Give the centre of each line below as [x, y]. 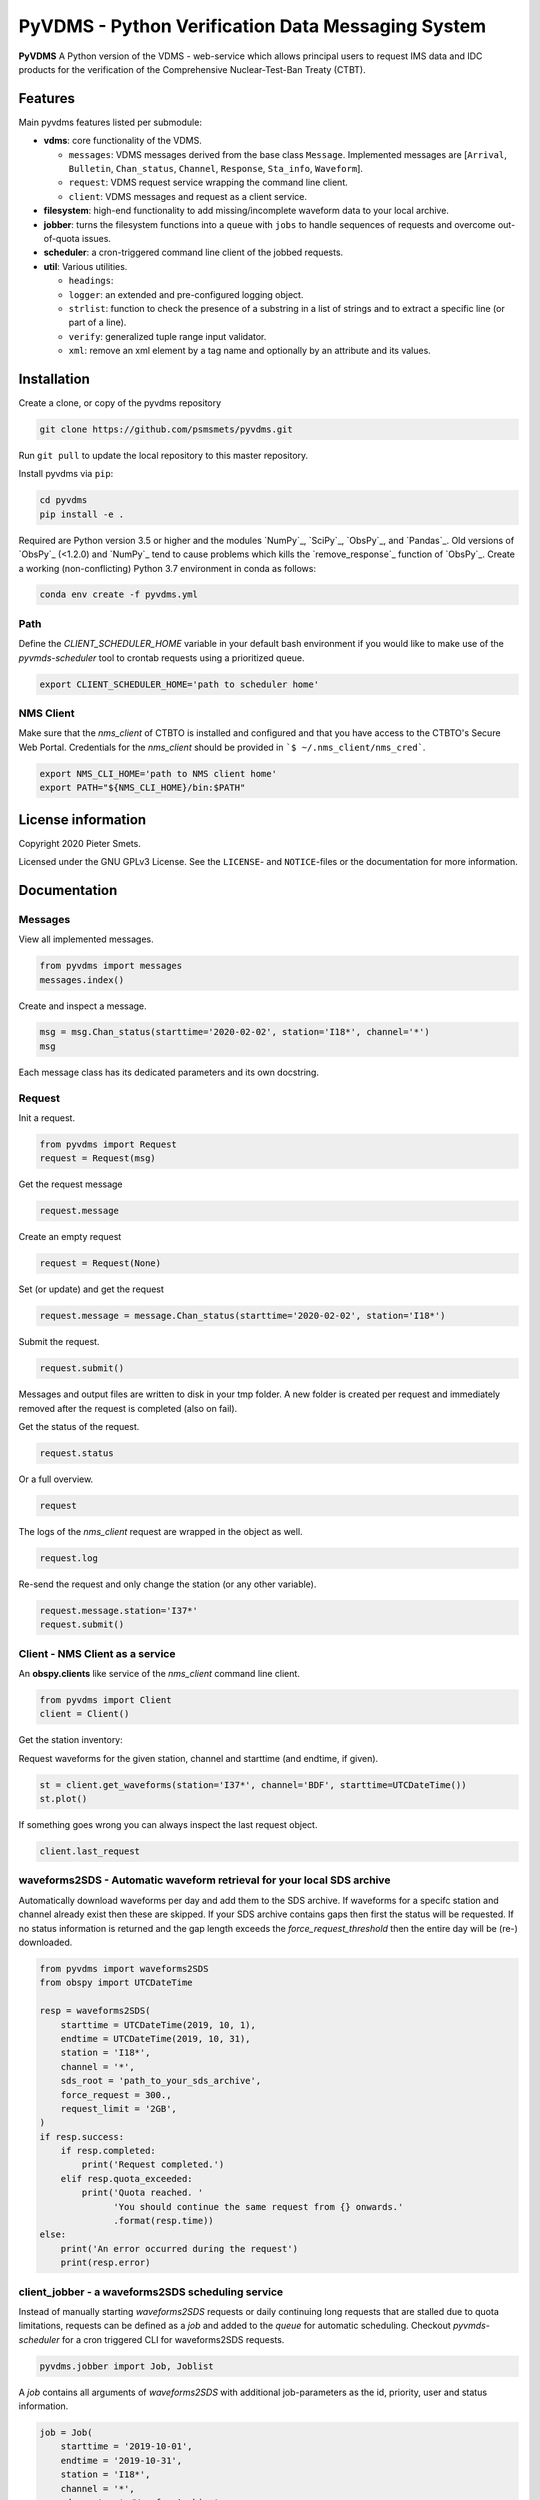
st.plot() [63, 1799]
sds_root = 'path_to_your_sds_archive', [161, 2081]
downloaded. [45, 1942]
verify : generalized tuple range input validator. [167, 336]
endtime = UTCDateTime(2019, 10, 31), [155, 2038]
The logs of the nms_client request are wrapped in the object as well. [161, 1531]
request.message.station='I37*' [119, 1610]
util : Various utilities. [85, 266]
